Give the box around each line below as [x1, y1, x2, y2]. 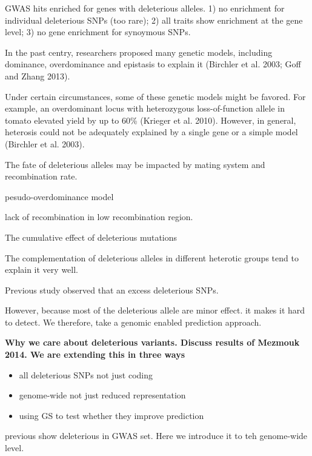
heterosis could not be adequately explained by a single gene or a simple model [5, 126, 298, 138]
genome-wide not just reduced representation [19, 389, 186, 401]
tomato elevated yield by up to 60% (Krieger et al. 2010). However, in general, [5, 113, 296, 126]
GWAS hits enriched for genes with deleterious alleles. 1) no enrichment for [5, 2, 285, 14]
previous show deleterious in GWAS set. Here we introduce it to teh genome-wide [5, 429, 308, 442]
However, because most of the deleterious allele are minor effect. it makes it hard [5, 304, 305, 317]
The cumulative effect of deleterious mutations [5, 230, 178, 243]
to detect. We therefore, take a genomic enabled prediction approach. [5, 315, 262, 328]
